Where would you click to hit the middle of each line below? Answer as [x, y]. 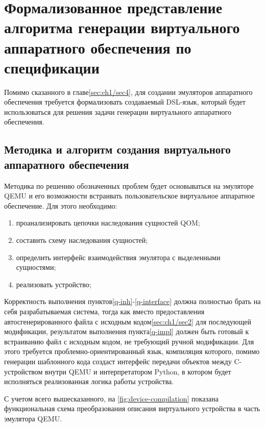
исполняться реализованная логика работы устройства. [89, 381]
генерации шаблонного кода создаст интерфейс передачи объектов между [118, 361]
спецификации [52, 67]
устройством [23, 371]
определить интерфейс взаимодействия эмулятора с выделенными [118, 257]
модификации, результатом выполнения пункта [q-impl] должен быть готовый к [127, 331]
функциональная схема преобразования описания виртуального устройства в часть [132, 408]
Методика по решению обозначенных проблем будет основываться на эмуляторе [129, 185]
